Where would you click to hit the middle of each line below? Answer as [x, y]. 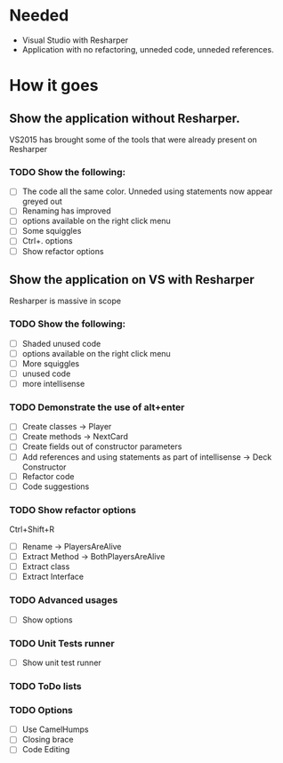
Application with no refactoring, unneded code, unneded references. [148, 49]
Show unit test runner [62, 663]
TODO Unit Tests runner [62, 643]
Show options [47, 620]
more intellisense [53, 383]
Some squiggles [52, 231]
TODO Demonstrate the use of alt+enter [97, 407]
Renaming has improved [66, 211]
